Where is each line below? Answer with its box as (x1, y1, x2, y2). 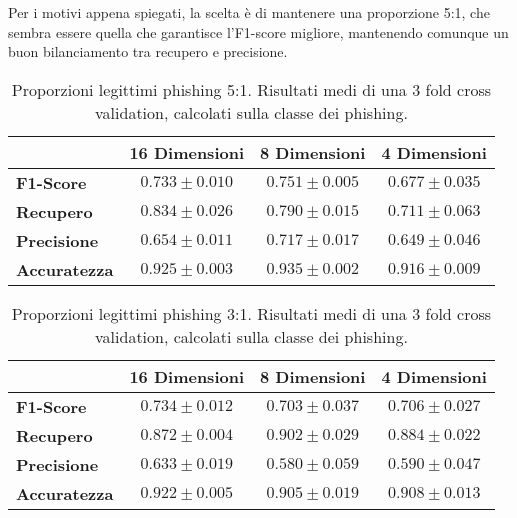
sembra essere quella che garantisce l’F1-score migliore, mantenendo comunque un (8, 21, 509, 42)
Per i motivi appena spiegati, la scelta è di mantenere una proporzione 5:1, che (8, 2, 490, 22)
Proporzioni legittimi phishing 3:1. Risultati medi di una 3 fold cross (11, 301, 492, 325)
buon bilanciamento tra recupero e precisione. (8, 41, 288, 62)
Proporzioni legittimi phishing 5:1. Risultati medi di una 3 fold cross (11, 77, 492, 101)
